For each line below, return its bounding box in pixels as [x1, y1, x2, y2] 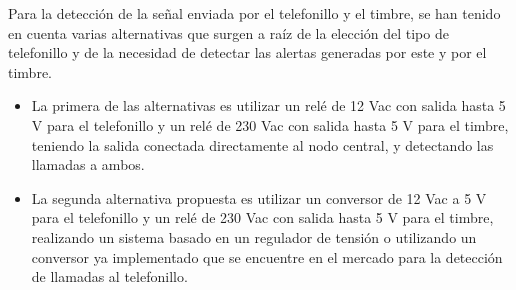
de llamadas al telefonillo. [31, 266, 188, 287]
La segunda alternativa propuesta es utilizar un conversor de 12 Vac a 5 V [31, 187, 487, 208]
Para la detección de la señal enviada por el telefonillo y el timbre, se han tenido [8, 3, 501, 23]
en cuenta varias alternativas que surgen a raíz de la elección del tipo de [8, 22, 449, 43]
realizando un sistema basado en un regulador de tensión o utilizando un [31, 226, 477, 247]
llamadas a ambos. [31, 154, 145, 175]
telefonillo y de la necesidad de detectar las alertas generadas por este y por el [8, 42, 487, 63]
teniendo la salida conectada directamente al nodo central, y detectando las [31, 134, 494, 155]
